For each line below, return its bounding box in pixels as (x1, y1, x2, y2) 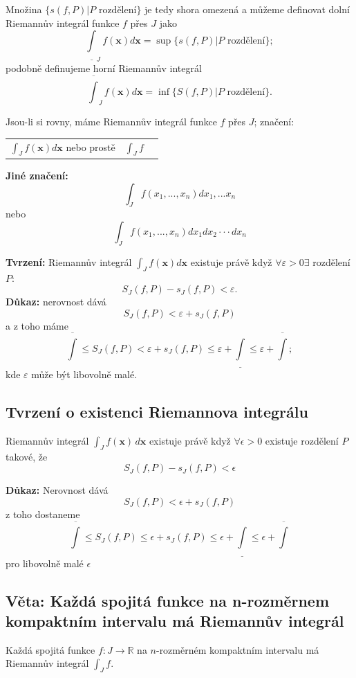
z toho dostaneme (6, 507, 80, 521)
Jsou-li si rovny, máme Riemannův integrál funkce (6, 114, 217, 129)
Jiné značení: (6, 168, 68, 182)
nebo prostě (66, 139, 115, 154)
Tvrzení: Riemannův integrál (6, 254, 132, 269)
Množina (6, 2, 42, 16)
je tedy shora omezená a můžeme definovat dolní (144, 2, 350, 16)
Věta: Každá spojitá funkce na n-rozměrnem (6, 589, 330, 611)
